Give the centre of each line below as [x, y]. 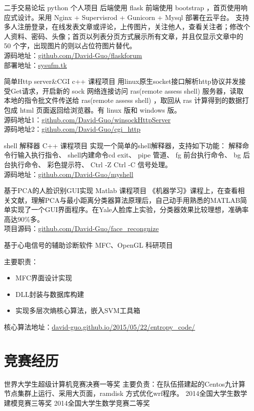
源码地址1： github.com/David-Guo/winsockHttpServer [87, 119]
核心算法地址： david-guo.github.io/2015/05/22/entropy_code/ [100, 327]
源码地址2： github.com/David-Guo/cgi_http [72, 129]
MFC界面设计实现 [44, 278]
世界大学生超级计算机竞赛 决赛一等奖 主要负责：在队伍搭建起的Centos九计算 [125, 383]
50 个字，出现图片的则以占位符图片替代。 [70, 46]
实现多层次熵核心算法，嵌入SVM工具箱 [78, 310]
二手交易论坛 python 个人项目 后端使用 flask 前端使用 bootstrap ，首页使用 [122, 7]
